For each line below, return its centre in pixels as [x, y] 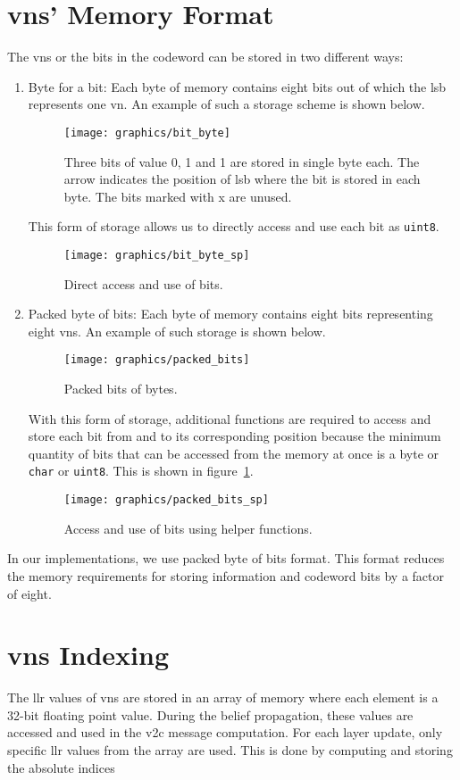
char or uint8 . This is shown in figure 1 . [141, 471]
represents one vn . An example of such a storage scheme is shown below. [226, 104]
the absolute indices [61, 767]
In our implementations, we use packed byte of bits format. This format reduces [226, 558]
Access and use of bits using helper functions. [188, 528]
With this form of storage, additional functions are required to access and [230, 418]
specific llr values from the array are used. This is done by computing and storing [230, 750]
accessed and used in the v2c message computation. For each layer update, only [225, 732]
